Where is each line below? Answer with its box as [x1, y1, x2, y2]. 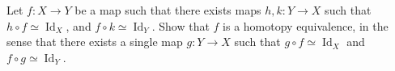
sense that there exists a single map [6, 33, 183, 50]
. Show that [151, 17, 210, 34]
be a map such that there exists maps [74, 2, 261, 19]
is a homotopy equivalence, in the [223, 17, 389, 34]
